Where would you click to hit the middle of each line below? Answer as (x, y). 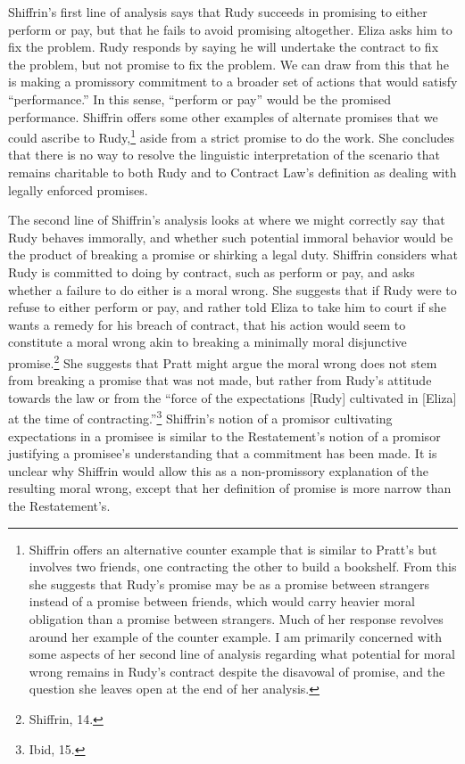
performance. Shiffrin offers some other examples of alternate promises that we (223, 116)
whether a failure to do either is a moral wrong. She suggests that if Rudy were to (232, 289)
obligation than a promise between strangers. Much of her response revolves (236, 618)
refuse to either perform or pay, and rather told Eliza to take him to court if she (228, 307)
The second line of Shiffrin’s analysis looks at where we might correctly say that (227, 220)
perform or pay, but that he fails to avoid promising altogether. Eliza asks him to (230, 29)
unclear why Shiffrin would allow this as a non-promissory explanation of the (219, 470)
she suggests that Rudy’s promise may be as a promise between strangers (229, 583)
